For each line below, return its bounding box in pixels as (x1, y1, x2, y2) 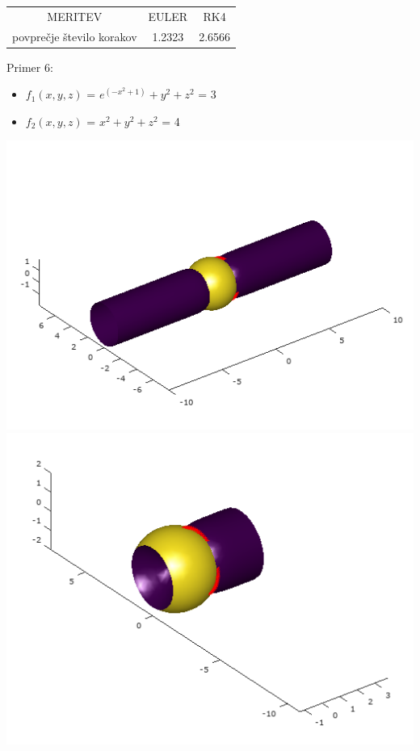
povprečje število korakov (12, 27, 137, 44)
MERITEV (47, 7, 103, 24)
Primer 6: (6, 58, 53, 75)
